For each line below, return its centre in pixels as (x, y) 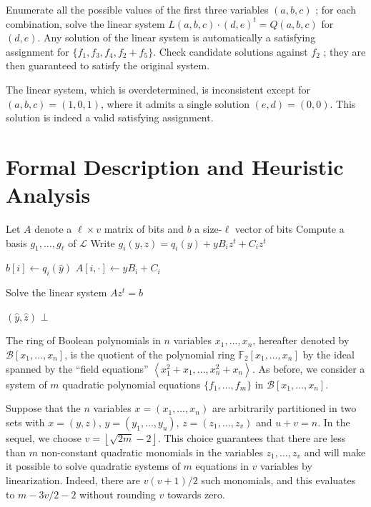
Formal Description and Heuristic (175, 166)
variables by (286, 466)
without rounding (118, 494)
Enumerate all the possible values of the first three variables (137, 9)
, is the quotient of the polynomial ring (150, 355)
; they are (345, 51)
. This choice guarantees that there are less (252, 437)
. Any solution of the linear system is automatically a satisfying (177, 37)
